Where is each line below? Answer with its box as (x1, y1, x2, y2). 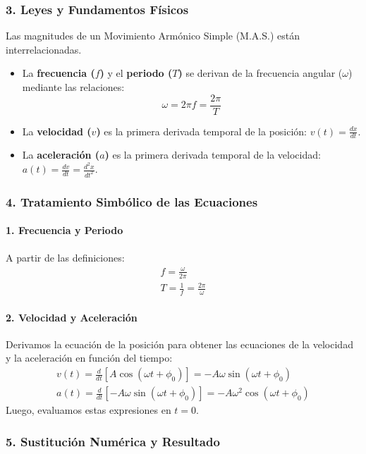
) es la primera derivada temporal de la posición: (96, 123, 307, 138)
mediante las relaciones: (22, 80, 125, 94)
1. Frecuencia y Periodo (6, 223, 123, 238)
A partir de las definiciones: (6, 250, 125, 264)
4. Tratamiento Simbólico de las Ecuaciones (6, 192, 258, 210)
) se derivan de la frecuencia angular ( (178, 66, 343, 80)
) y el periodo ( (99, 66, 173, 80)
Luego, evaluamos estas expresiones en (6, 403, 171, 417)
